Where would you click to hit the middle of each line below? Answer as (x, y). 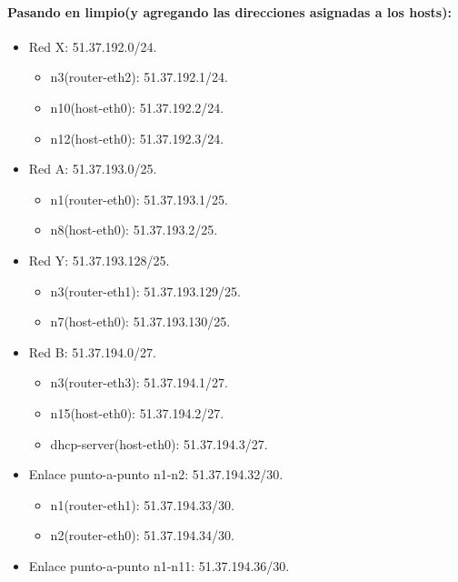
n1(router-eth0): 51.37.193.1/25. (139, 199)
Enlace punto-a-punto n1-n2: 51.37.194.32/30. (156, 474)
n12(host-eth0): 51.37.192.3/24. (137, 138)
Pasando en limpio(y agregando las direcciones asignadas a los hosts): (229, 11)
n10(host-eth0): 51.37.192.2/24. (137, 107)
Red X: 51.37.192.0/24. (93, 46)
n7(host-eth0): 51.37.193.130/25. (140, 321)
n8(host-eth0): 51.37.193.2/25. (134, 230)
